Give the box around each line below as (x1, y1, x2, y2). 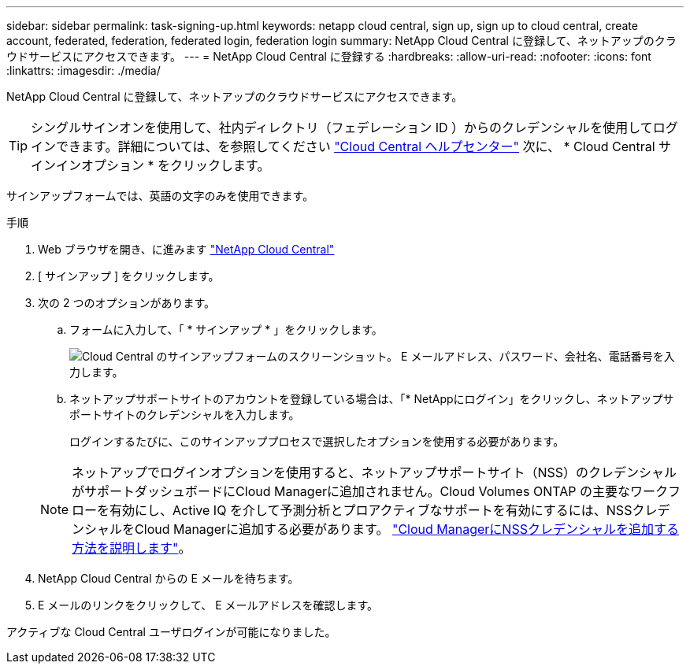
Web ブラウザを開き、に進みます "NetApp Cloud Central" (38, 242, 335, 256)
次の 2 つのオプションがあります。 (38, 296, 216, 309)
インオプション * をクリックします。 (56, 157, 270, 173)
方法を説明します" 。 (72, 540, 191, 556)
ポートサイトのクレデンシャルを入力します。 (69, 408, 300, 421)
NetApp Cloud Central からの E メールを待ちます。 (38, 572, 299, 585)
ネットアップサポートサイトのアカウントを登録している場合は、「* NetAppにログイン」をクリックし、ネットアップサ (69, 392, 674, 405)
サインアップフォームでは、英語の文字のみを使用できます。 (6, 189, 314, 202)
